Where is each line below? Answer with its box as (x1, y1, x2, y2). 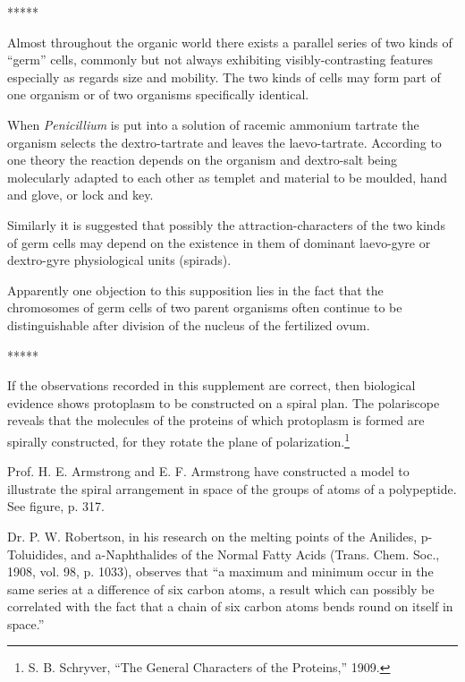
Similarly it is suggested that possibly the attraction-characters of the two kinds (7, 215, 445, 234)
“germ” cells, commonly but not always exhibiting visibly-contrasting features (7, 50, 434, 69)
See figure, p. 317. (7, 497, 105, 516)
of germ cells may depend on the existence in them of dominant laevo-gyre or (7, 233, 431, 251)
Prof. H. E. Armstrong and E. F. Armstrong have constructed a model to (7, 462, 410, 481)
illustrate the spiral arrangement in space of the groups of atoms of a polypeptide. (7, 479, 457, 498)
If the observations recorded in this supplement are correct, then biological (7, 376, 416, 395)
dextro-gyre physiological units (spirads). (7, 251, 232, 269)
